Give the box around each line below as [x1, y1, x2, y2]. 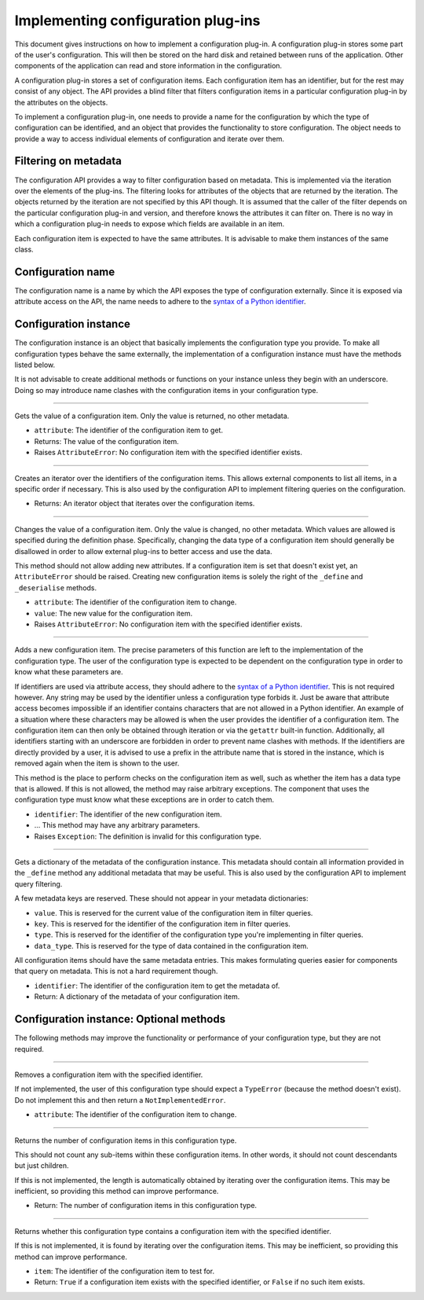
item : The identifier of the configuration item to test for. [34, 1266, 215, 1276]
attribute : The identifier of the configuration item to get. [34, 425, 224, 435]
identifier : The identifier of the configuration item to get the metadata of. [34, 981, 280, 990]
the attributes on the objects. [14, 97, 108, 107]
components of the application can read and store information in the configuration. [14, 61, 283, 71]
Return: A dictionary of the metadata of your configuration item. [34, 992, 240, 1001]
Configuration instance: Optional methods [14, 1012, 226, 1026]
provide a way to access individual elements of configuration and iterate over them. [14, 134, 285, 143]
